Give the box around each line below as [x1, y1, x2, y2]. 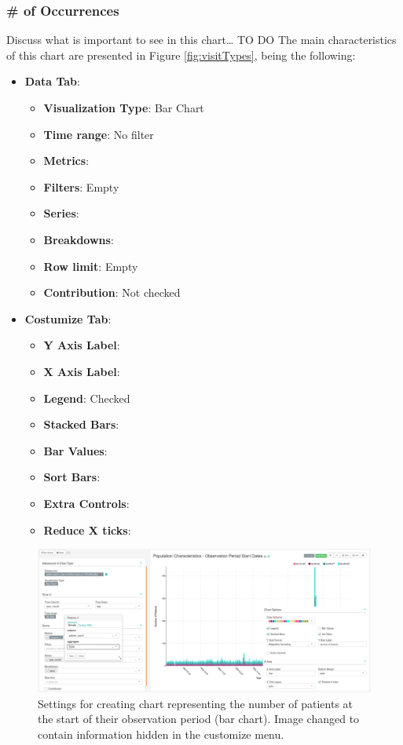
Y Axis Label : [43, 337, 120, 353]
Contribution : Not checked [43, 284, 181, 301]
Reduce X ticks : [43, 521, 131, 538]
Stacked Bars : [43, 416, 119, 433]
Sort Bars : [43, 469, 101, 485]
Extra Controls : [43, 495, 130, 511]
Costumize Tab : [24, 310, 112, 327]
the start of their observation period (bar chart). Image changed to [38, 710, 360, 727]
